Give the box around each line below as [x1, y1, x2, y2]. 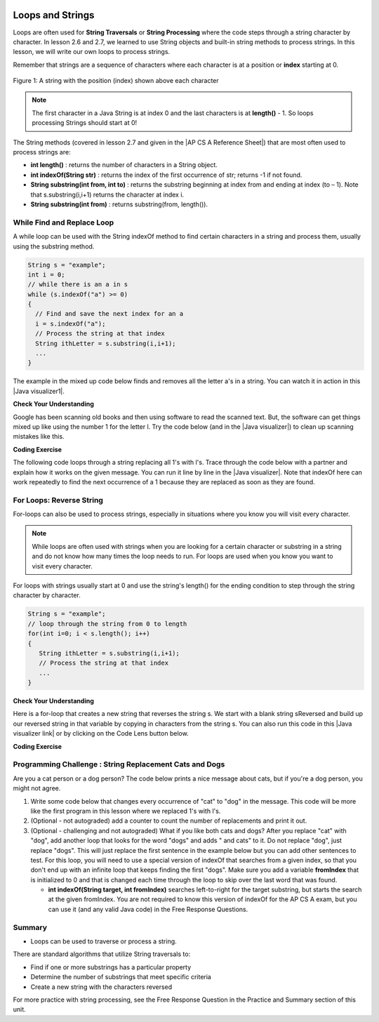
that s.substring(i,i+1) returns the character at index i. [30, 190, 185, 199]
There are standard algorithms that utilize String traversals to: [13, 950, 191, 958]
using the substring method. [13, 242, 95, 251]
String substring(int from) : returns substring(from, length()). [30, 200, 208, 208]
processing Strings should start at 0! [32, 119, 138, 127]
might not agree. [13, 784, 61, 792]
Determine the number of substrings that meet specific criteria [30, 973, 212, 981]
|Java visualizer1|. [13, 387, 65, 395]
